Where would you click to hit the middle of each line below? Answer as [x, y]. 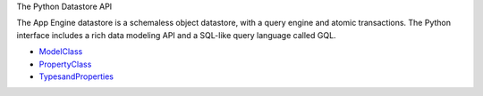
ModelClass [61, 52]
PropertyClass [65, 64]
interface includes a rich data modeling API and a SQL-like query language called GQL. [176, 35]
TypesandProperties [76, 76]
